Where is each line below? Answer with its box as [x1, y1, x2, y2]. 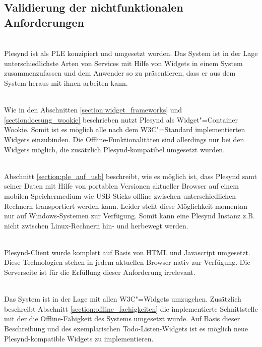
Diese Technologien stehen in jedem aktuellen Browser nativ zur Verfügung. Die [4, 257, 250, 267]
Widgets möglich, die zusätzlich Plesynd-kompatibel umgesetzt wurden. [4, 144, 225, 154]
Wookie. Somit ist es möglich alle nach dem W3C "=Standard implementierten [4, 124, 245, 135]
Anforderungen [4, 14, 84, 30]
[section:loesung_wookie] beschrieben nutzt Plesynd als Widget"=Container [4, 114, 238, 125]
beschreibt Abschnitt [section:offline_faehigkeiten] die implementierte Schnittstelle [4, 303, 258, 314]
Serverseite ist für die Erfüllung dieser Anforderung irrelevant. [4, 267, 195, 277]
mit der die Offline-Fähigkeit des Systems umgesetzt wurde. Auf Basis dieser [4, 313, 240, 324]
